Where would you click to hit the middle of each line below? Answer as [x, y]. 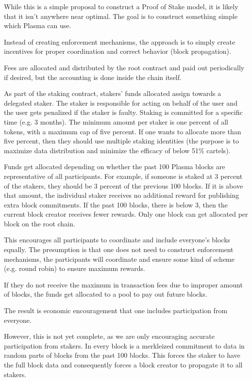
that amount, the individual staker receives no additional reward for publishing [122, 195]
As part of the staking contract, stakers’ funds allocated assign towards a [113, 93]
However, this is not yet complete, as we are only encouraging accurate [109, 336]
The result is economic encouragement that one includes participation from [116, 310]
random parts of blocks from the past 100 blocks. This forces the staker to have [122, 355]
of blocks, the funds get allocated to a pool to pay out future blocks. [106, 294]
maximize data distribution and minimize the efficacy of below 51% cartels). [117, 150]
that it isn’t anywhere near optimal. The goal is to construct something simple [121, 16]
